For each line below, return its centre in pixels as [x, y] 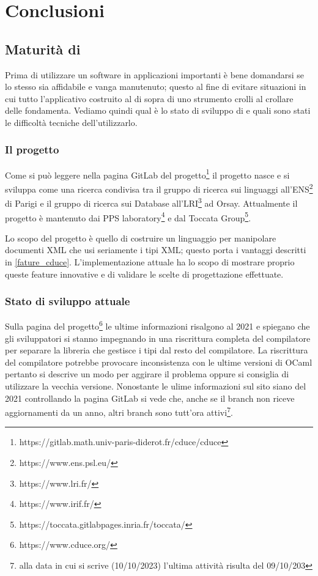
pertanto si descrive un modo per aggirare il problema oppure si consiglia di [147, 374]
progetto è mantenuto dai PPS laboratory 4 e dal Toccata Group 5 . [128, 216]
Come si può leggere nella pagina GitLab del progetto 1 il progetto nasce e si [147, 174]
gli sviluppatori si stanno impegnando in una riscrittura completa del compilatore [158, 338]
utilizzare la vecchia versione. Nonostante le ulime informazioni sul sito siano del [156, 386]
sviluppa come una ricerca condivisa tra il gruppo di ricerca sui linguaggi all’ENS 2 [159, 188]
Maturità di [43, 49]
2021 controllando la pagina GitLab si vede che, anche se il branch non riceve [150, 398]
